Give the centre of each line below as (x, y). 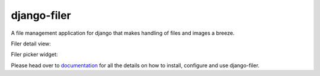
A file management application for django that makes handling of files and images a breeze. (123, 33)
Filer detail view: (31, 44)
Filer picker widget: (34, 54)
